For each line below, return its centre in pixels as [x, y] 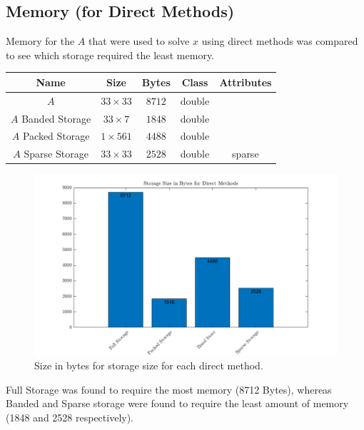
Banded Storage [56, 118]
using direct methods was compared [280, 41]
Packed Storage [56, 136]
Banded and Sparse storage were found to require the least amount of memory [177, 403]
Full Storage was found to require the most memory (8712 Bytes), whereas [169, 389]
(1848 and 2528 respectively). [70, 417]
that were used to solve [139, 41]
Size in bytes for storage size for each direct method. [149, 365]
